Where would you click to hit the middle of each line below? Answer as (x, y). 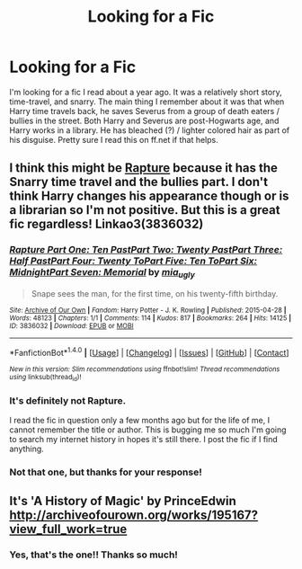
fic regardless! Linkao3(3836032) (107, 224)
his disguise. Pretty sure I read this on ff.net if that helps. (114, 139)
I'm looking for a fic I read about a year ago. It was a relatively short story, (146, 92)
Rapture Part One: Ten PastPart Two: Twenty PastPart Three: (146, 250)
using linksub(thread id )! (45, 378)
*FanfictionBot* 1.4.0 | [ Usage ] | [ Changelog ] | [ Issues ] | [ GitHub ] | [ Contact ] (149, 351)
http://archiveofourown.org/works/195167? (134, 516)
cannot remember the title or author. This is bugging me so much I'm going (148, 430)
